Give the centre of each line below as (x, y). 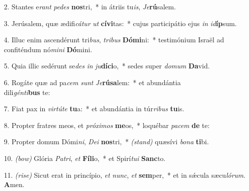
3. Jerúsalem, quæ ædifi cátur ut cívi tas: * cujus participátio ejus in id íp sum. (120, 23)
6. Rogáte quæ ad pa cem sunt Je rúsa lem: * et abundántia (93, 82)
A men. (14, 184)
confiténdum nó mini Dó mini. (48, 49)
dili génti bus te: (27, 92)
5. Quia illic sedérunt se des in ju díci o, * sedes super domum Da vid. (107, 66)
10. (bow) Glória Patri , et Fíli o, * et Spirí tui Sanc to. (85, 158)
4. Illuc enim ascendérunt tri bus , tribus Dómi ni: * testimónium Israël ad (114, 40)
